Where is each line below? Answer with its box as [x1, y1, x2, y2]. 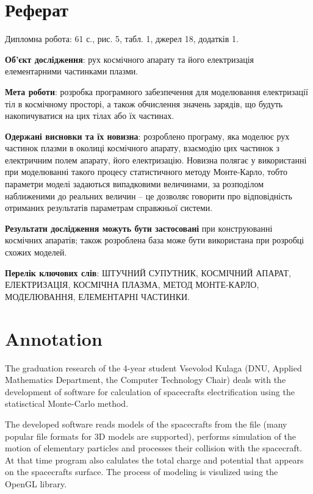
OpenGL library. [5, 477, 67, 490]
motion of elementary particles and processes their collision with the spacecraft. [5, 442, 303, 454]
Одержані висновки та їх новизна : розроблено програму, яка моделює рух [5, 129, 290, 142]
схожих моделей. [5, 246, 67, 259]
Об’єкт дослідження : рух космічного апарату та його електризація [5, 52, 254, 65]
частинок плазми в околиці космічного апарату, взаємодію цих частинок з [5, 141, 280, 154]
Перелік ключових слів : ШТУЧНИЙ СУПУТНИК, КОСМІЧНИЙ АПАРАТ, [5, 266, 291, 279]
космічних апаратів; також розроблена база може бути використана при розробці [5, 234, 304, 246]
